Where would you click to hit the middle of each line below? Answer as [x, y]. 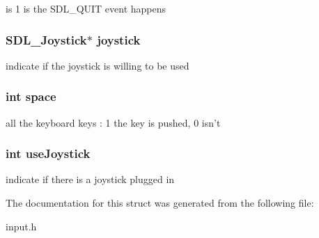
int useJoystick [48, 153]
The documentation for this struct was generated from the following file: [160, 203]
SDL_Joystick [46, 39]
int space [31, 96]
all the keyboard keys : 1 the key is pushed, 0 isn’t [113, 122]
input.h [21, 226]
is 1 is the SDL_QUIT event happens [86, 8]
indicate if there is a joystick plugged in [90, 179]
